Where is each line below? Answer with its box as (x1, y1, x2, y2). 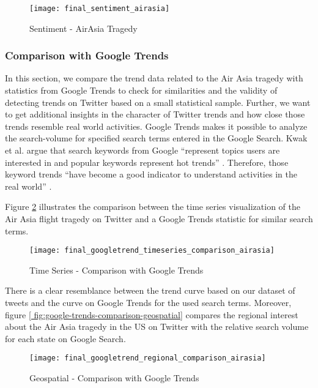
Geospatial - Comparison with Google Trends (29, 371, 199, 384)
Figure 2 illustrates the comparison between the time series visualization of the (5, 200, 301, 213)
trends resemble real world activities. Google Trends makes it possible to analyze (5, 119, 308, 132)
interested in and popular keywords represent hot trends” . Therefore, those (5, 155, 289, 168)
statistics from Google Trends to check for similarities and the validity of (5, 84, 278, 97)
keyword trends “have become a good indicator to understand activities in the (5, 168, 297, 181)
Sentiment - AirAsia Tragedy (29, 21, 138, 34)
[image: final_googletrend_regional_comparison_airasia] (29, 354, 266, 363)
